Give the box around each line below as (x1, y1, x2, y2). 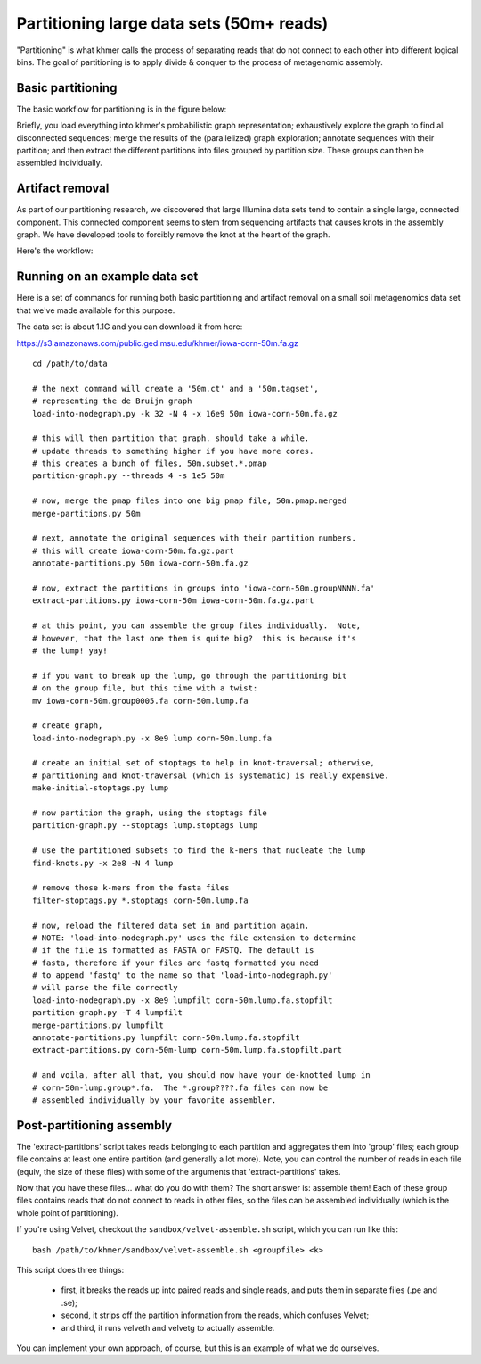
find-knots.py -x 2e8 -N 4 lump (32, 857, 174, 868)
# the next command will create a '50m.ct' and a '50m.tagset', (32, 384, 320, 393)
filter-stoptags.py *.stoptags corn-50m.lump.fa (32, 895, 249, 905)
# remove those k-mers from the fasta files (32, 883, 231, 893)
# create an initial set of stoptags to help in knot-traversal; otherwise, (32, 758, 376, 768)
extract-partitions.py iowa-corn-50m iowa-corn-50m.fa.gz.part (32, 596, 314, 606)
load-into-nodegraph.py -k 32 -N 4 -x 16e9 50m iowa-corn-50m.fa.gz (32, 409, 338, 418)
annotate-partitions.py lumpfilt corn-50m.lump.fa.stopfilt (32, 1033, 300, 1043)
